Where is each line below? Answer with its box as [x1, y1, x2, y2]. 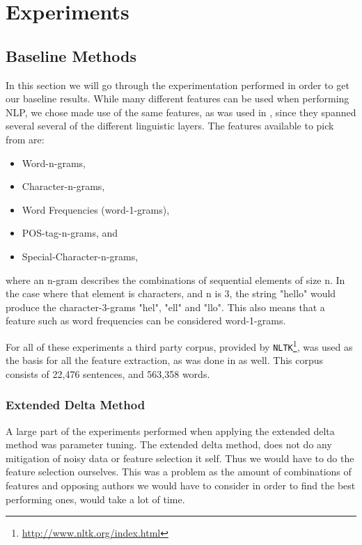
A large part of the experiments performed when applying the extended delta [6, 423, 335, 438]
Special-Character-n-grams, [22, 248, 139, 263]
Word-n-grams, [22, 155, 86, 170]
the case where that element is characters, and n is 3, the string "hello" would [6, 286, 336, 301]
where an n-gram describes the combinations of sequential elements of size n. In [6, 272, 345, 287]
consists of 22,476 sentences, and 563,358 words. [6, 366, 210, 381]
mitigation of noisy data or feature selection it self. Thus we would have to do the [6, 450, 354, 465]
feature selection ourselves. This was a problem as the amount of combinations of [6, 464, 352, 479]
